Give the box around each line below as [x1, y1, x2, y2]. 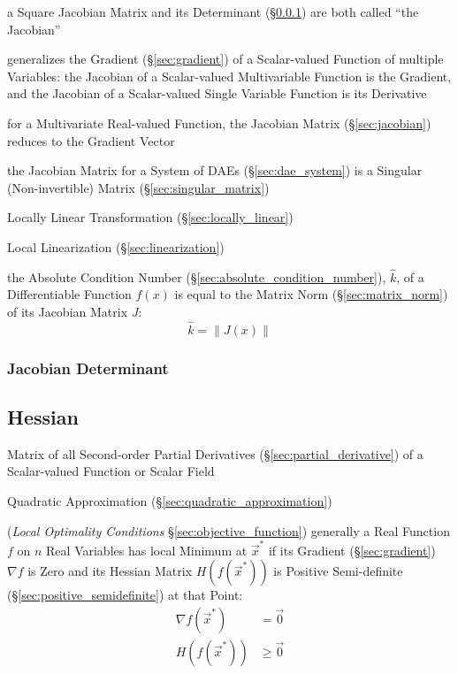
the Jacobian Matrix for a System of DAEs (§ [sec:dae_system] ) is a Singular [7, 161, 423, 180]
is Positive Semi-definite [273, 562, 403, 580]
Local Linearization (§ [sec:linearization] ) [7, 237, 225, 256]
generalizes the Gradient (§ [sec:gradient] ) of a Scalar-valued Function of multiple [7, 50, 444, 68]
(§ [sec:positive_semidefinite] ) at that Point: [7, 586, 243, 604]
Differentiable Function [7, 285, 132, 303]
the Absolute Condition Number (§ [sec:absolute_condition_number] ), [7, 267, 386, 286]
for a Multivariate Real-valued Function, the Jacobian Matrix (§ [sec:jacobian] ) [7, 113, 431, 132]
